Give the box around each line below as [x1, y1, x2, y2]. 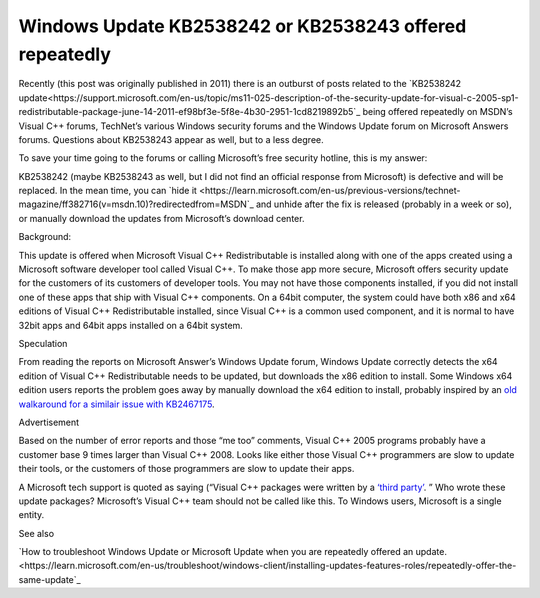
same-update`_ [18, 573, 81, 585]
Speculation [18, 337, 68, 349]
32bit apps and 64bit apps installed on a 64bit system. [18, 319, 244, 331]
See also [18, 527, 55, 539]
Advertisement [18, 416, 80, 428]
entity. [18, 509, 45, 521]
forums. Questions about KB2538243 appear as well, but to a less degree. [18, 133, 324, 145]
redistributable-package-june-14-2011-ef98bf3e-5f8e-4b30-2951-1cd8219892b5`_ [18, 106, 361, 118]
